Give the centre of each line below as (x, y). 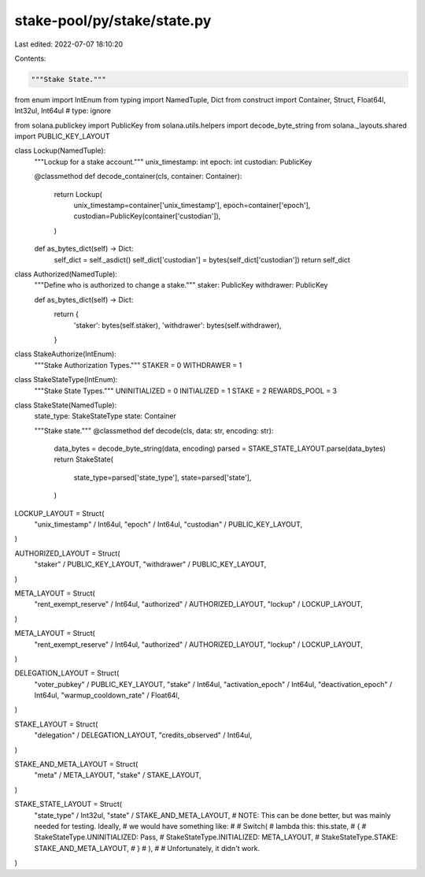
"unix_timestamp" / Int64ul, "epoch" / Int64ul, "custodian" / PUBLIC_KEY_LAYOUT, (168, 525)
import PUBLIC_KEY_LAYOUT (62, 136)
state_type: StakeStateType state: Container (105, 416)
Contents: (30, 58)
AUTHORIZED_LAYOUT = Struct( (68, 553)
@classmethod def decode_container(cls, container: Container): (138, 177)
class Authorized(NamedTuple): (66, 274)
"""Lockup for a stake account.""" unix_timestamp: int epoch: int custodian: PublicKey (173, 162)
